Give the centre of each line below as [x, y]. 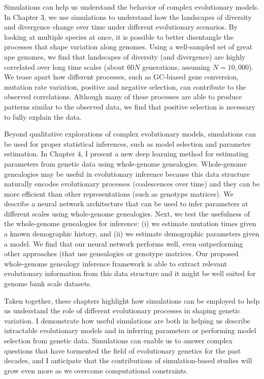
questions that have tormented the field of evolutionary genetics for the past [123, 350]
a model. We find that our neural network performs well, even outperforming [124, 243]
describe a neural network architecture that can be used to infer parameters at [126, 204]
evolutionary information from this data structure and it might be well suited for [130, 273]
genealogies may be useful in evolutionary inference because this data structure [127, 173]
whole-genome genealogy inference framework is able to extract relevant [115, 263]
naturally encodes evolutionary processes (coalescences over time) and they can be [132, 184]
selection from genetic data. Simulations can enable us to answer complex [118, 340]
